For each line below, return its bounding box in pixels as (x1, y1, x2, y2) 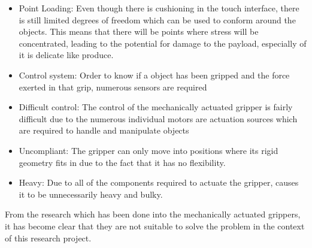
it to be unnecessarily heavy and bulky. (19, 187, 163, 200)
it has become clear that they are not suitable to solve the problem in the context (5, 219, 305, 232)
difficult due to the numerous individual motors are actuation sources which (19, 112, 298, 125)
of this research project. (5, 231, 92, 244)
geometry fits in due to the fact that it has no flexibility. (19, 156, 226, 168)
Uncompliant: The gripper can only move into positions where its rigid (19, 144, 278, 156)
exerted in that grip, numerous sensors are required (19, 80, 207, 93)
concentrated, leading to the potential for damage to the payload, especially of (19, 37, 307, 49)
